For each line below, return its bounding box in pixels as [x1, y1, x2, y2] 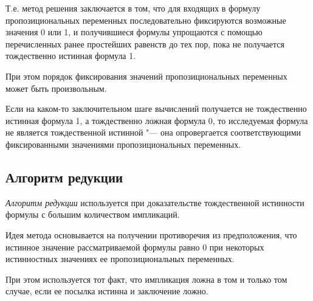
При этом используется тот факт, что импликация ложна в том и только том [5, 272, 287, 285]
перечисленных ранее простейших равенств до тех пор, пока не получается [5, 37, 284, 50]
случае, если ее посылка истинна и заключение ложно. [5, 285, 208, 297]
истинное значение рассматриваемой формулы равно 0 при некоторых [5, 240, 264, 253]
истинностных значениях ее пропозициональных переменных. [5, 252, 235, 265]
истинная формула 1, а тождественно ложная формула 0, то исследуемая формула [5, 114, 308, 126]
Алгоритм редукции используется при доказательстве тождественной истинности [5, 196, 304, 209]
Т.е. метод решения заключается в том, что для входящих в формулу [5, 2, 261, 14]
